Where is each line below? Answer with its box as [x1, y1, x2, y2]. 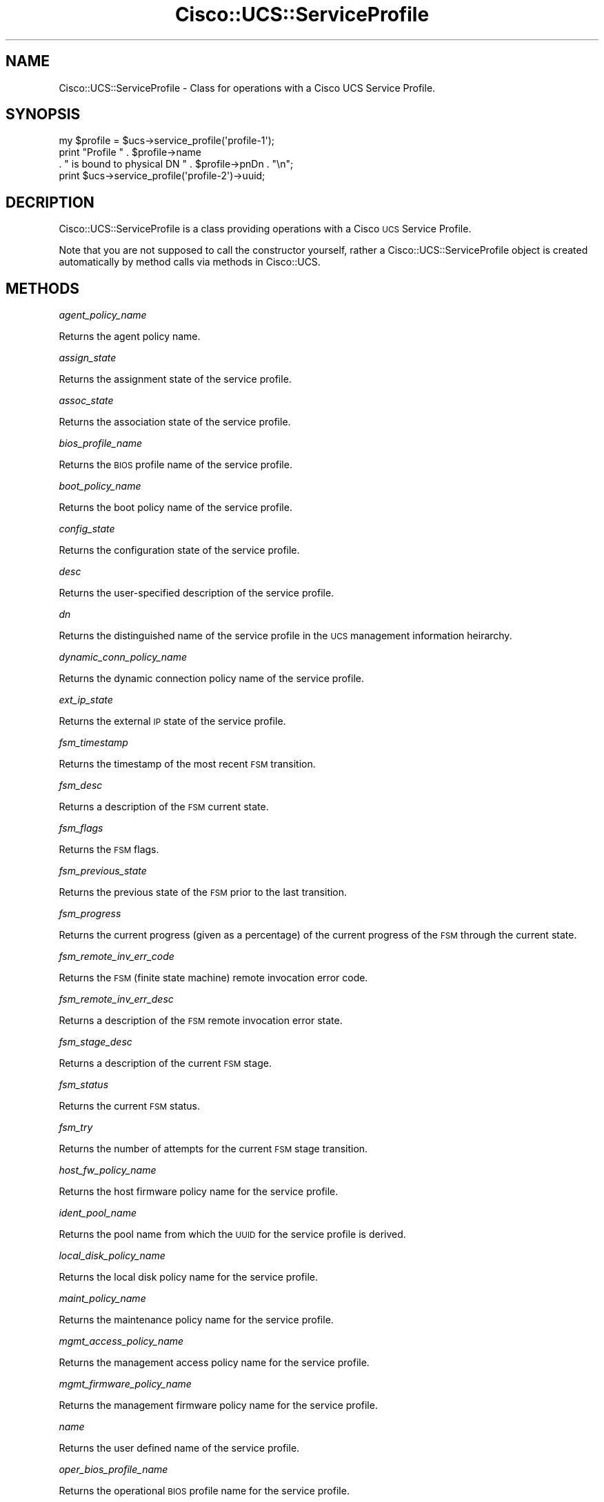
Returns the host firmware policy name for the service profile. [59, 1185, 339, 1198]
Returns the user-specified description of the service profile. [59, 587, 334, 599]
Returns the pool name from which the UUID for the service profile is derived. [59, 1228, 406, 1241]
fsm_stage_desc [59, 1036, 132, 1048]
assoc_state [59, 394, 114, 407]
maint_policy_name [59, 1292, 146, 1305]
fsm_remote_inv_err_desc [59, 993, 174, 1005]
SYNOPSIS [6, 106, 81, 123]
